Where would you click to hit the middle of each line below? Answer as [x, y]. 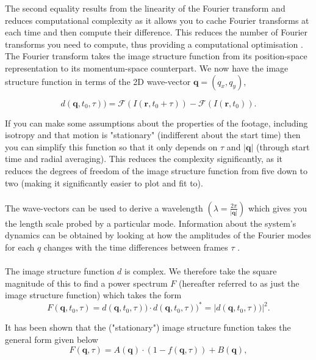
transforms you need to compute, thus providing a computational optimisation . [154, 44]
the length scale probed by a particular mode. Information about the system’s [151, 223]
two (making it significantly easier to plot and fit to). [104, 182]
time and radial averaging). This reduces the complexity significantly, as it [144, 159]
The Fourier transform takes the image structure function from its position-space [156, 56]
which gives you [278, 208]
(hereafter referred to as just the [239, 283]
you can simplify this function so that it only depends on [111, 146]
